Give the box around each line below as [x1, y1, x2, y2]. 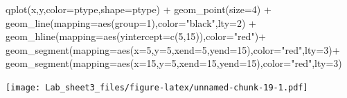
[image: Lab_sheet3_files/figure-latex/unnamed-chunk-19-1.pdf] [6, 82, 308, 92]
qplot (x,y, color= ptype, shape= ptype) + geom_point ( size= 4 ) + [6, 2, 272, 16]
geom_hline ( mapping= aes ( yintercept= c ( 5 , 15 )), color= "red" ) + [6, 29, 266, 43]
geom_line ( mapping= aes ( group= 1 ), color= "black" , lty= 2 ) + [6, 15, 256, 30]
